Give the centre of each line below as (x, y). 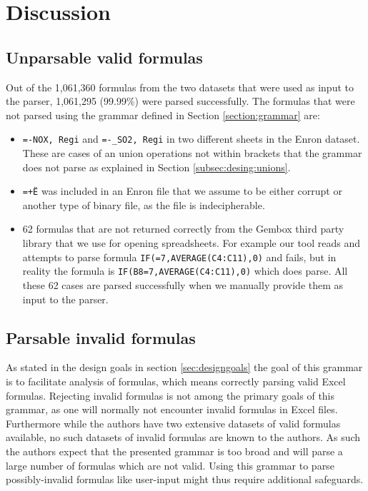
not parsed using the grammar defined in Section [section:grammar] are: (163, 115)
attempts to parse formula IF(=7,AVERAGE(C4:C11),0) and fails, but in (179, 257)
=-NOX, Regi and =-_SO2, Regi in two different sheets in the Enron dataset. (191, 139)
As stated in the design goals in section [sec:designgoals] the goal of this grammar (184, 367)
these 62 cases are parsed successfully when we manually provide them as (183, 284)
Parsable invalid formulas (101, 337)
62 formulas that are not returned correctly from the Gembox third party (183, 229)
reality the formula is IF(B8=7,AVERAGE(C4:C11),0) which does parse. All (185, 271)
